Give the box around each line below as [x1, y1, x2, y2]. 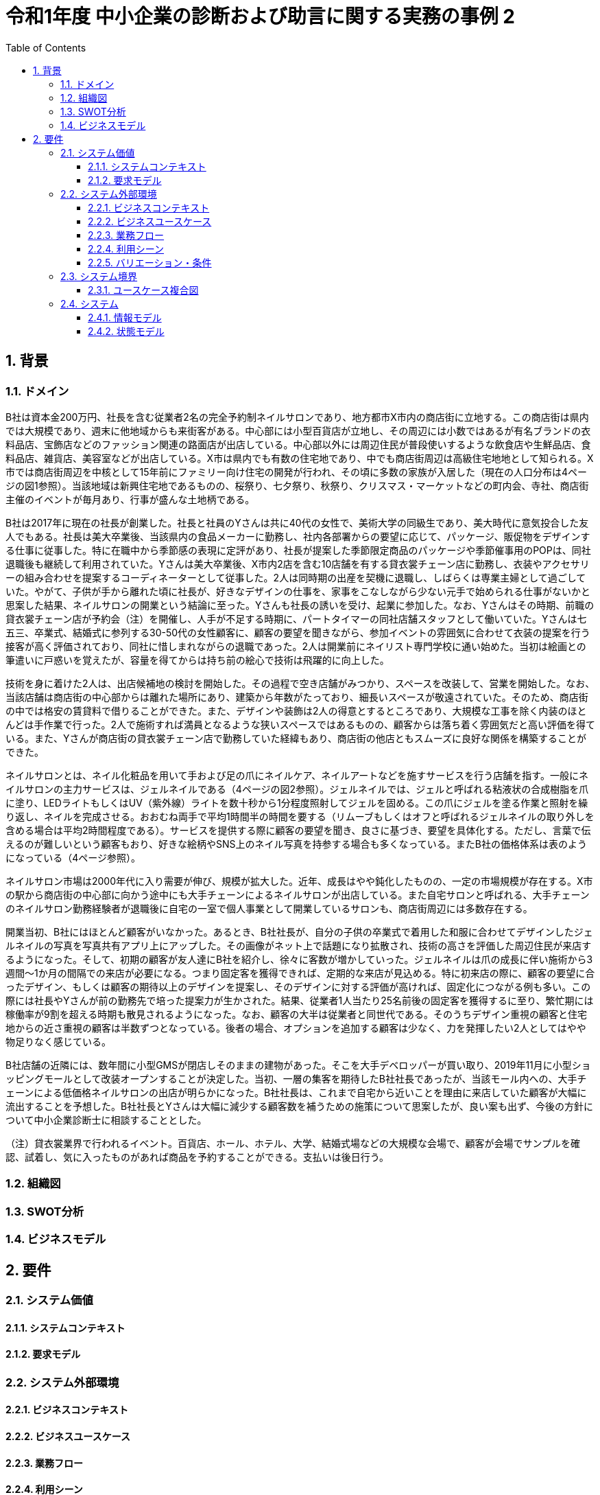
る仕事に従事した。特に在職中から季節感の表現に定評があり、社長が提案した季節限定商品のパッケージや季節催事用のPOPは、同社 [5, 544, 591, 556]
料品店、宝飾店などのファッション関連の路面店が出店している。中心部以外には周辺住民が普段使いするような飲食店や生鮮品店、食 [5, 438, 591, 450]
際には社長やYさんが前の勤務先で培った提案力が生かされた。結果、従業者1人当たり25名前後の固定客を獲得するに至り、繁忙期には [5, 994, 594, 1006]
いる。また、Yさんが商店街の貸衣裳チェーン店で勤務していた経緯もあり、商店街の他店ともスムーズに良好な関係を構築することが [5, 732, 587, 744]
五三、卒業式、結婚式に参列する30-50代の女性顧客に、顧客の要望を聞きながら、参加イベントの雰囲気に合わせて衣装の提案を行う [5, 626, 590, 638]
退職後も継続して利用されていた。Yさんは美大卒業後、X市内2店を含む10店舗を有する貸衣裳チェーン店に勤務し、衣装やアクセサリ [5, 557, 590, 570]
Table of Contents [5, 41, 86, 54]
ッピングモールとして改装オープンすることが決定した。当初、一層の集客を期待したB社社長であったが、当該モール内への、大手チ [5, 1072, 587, 1085]
